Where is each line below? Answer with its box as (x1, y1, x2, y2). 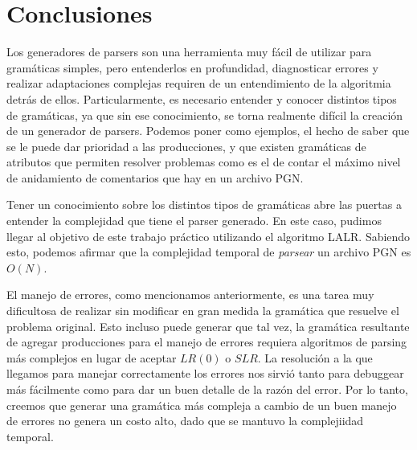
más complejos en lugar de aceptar (6, 349, 177, 366)
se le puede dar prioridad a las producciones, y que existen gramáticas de (6, 137, 366, 154)
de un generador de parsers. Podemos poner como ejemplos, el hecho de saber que (6, 122, 410, 139)
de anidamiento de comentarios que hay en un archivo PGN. (6, 169, 304, 186)
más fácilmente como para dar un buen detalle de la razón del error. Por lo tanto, (6, 381, 408, 397)
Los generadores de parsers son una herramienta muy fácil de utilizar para (6, 43, 372, 60)
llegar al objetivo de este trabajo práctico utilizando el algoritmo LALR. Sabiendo (6, 227, 411, 244)
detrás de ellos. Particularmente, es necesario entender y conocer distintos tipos (6, 90, 397, 107)
